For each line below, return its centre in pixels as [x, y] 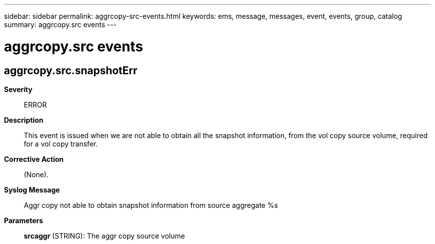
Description [24, 120]
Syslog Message [32, 190]
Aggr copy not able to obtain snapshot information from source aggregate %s [151, 205]
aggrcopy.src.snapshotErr [71, 70]
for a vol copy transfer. [61, 144]
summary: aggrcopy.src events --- [60, 24]
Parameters [24, 220]
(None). [36, 174]
